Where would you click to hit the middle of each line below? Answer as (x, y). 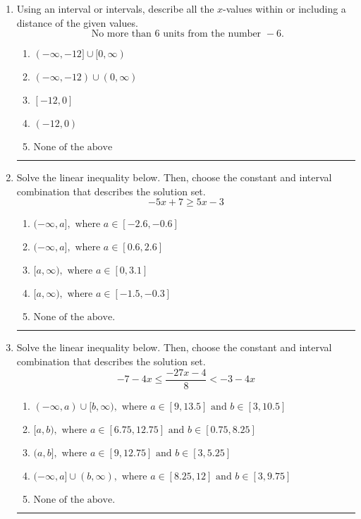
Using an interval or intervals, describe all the (115, 8)
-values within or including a (284, 8)
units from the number (212, 34)
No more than (121, 34)
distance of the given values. (77, 22)
